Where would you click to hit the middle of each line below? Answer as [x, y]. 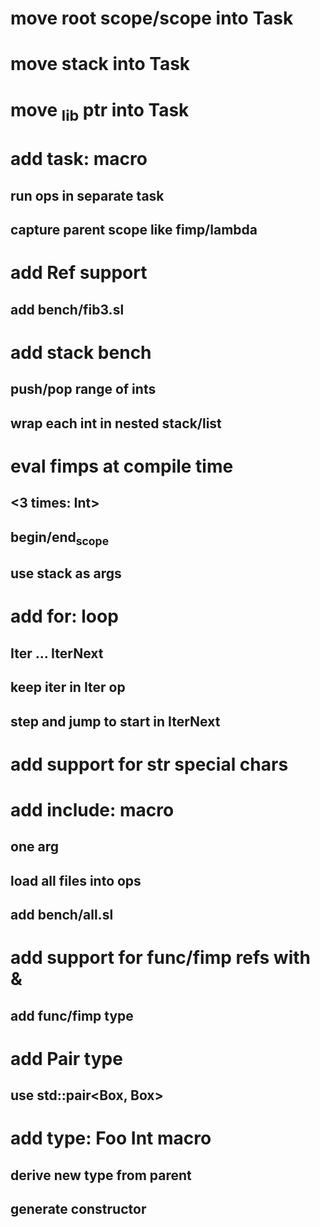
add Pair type [66, 1058]
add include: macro [92, 809]
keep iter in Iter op [68, 687]
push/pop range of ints [83, 389]
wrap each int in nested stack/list [116, 423]
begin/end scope [60, 538]
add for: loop [64, 616]
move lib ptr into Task [100, 111]
